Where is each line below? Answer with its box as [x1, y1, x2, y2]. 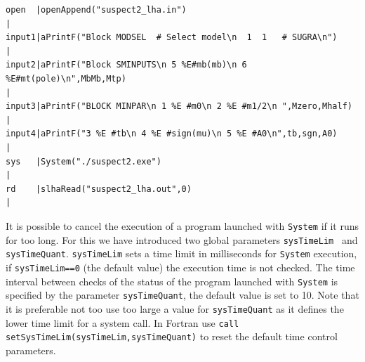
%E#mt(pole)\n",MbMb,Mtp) [6, 73, 126, 84]
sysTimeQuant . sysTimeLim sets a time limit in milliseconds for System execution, [6, 246, 357, 261]
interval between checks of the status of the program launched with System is [6, 273, 338, 288]
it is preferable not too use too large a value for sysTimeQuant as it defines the [6, 301, 344, 316]
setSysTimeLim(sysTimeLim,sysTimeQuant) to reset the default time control [6, 329, 338, 344]
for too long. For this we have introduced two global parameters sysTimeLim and [6, 232, 358, 247]
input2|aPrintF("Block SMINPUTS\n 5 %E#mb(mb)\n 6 [6, 60, 247, 70]
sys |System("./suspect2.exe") [6, 156, 161, 167]
